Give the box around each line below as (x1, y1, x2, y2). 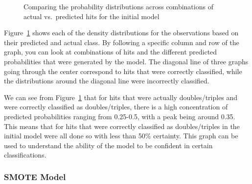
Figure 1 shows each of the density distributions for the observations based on (4, 27, 239, 38)
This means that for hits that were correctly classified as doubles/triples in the (4, 121, 240, 131)
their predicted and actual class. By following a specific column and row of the (4, 37, 239, 47)
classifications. (4, 150, 46, 160)
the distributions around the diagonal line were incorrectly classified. (4, 76, 209, 86)
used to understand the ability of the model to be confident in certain (4, 140, 213, 150)
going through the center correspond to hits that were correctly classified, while (4, 66, 242, 76)
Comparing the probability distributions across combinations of (23, 1, 213, 11)
